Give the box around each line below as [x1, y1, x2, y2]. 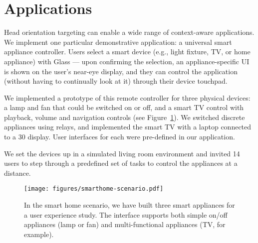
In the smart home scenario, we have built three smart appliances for [24, 200, 235, 210]
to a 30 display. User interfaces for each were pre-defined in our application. [4, 131, 235, 142]
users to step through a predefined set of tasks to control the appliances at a [4, 158, 238, 168]
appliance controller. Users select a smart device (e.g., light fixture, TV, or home [4, 46, 251, 57]
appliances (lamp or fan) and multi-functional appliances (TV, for [24, 219, 226, 230]
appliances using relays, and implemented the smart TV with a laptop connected [4, 121, 252, 132]
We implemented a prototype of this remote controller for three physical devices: [4, 92, 251, 103]
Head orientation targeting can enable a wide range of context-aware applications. [4, 27, 255, 37]
